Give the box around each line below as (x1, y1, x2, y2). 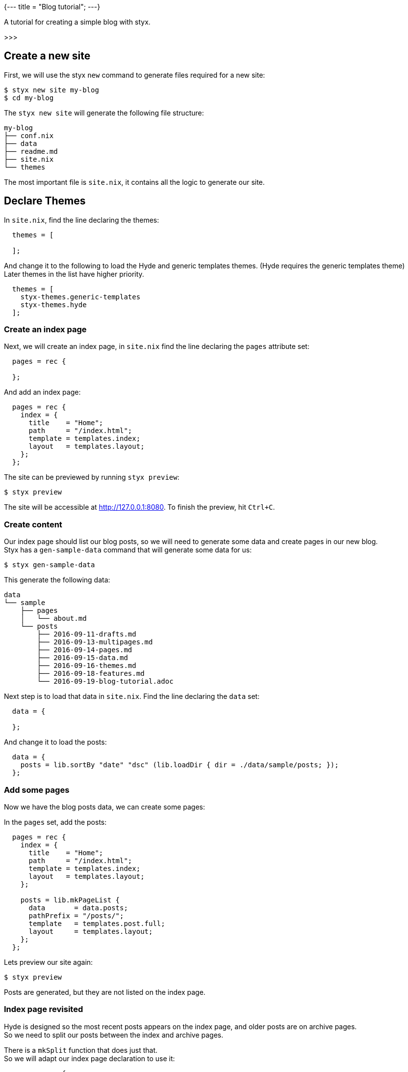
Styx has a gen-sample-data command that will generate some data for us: (4, 546, 252, 554)
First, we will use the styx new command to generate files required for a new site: (4, 70, 265, 79)
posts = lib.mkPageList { (20, 896, 120, 904)
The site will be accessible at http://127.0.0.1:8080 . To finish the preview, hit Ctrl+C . (4, 503, 275, 512)
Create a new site (4, 50, 91, 62)
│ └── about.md (20, 614, 87, 623)
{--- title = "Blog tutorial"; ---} (4, 2, 101, 11)
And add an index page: (4, 388, 81, 397)
